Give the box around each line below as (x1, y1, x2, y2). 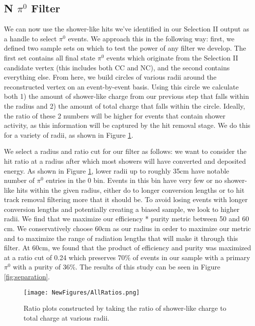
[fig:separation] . (4, 271, 50, 282)
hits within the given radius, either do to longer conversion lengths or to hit (16, 184, 245, 195)
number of (4, 175, 35, 185)
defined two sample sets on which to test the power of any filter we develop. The (4, 43, 246, 53)
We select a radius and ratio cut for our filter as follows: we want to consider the (4, 146, 247, 156)
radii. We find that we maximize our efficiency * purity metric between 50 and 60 (4, 213, 249, 224)
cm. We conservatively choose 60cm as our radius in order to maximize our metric (4, 223, 251, 234)
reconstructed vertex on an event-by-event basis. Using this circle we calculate (4, 81, 239, 91)
